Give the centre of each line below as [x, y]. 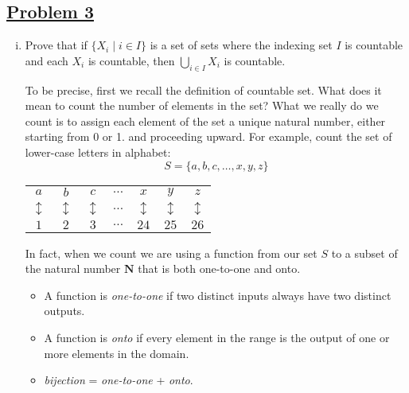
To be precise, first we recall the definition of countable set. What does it [203, 89]
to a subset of [364, 253]
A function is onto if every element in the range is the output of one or [217, 337]
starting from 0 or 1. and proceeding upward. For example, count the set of [208, 136]
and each [47, 60]
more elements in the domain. [117, 353]
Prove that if [56, 45]
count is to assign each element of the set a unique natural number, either [205, 121]
